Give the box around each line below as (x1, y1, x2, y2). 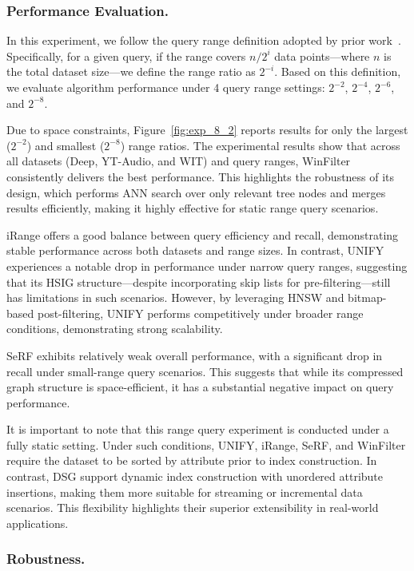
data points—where (274, 47, 370, 64)
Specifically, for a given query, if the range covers (6, 47, 246, 64)
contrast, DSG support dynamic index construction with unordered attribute (6, 468, 384, 485)
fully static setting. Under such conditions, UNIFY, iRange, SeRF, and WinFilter (6, 436, 406, 453)
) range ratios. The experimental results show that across (120, 137, 400, 153)
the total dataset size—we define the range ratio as (6, 63, 256, 80)
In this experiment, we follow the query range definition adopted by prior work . (6, 32, 401, 49)
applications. (6, 514, 69, 531)
